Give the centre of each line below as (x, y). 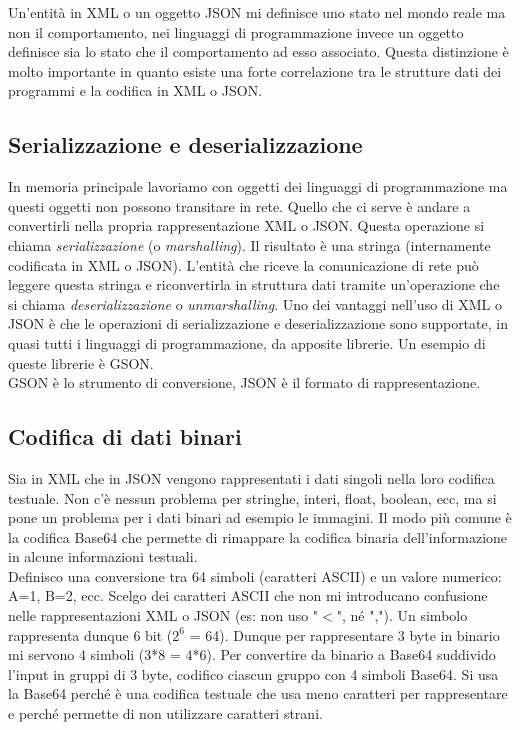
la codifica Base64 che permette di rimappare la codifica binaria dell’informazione (258, 536)
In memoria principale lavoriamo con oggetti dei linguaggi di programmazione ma (258, 186)
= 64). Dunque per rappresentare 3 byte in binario (344, 634)
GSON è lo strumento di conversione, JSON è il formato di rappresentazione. (244, 382)
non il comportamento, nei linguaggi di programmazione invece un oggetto (236, 31)
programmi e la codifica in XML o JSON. (135, 90)
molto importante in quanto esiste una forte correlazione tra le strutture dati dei (255, 70)
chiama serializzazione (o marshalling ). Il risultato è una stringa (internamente (249, 244)
